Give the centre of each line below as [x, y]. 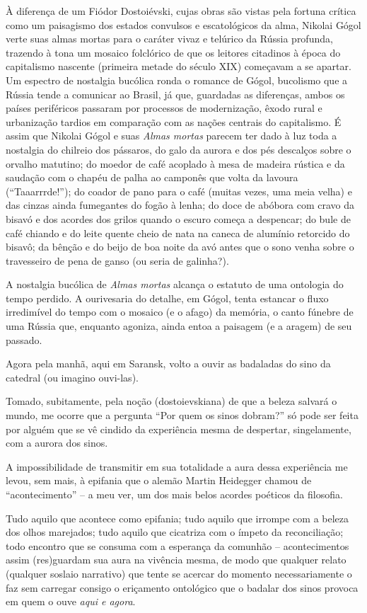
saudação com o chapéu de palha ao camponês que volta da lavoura [152, 177]
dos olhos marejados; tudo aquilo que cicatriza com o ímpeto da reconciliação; [175, 532]
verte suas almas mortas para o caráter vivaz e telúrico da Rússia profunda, [169, 39]
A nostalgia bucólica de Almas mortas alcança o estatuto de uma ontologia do [175, 284]
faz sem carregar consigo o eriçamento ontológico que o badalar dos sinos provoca [182, 587]
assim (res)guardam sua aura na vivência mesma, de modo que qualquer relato [176, 560]
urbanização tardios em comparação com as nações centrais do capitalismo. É [174, 121]
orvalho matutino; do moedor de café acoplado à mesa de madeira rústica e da [175, 163]
